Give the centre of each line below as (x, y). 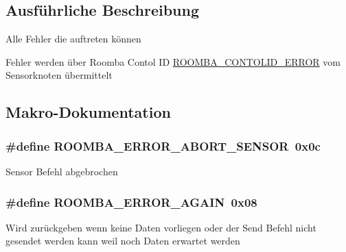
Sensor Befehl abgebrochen (62, 171)
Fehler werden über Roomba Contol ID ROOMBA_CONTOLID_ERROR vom (173, 61)
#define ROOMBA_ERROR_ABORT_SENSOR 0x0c (163, 146)
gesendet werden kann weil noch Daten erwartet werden (123, 241)
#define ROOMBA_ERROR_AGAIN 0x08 (131, 202)
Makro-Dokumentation (88, 112)
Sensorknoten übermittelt (59, 75)
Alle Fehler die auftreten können (73, 39)
